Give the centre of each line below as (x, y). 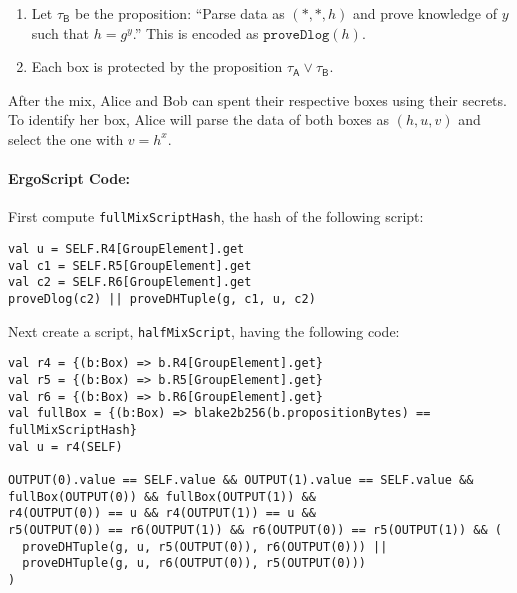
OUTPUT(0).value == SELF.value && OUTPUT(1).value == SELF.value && (241, 479)
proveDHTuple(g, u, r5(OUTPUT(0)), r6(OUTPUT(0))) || (205, 546)
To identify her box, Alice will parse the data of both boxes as (199, 119)
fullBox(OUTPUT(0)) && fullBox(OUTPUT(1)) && (162, 496)
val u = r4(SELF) (65, 446)
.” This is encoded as (195, 32)
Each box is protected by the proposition (157, 66)
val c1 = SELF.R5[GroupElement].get (130, 265)
